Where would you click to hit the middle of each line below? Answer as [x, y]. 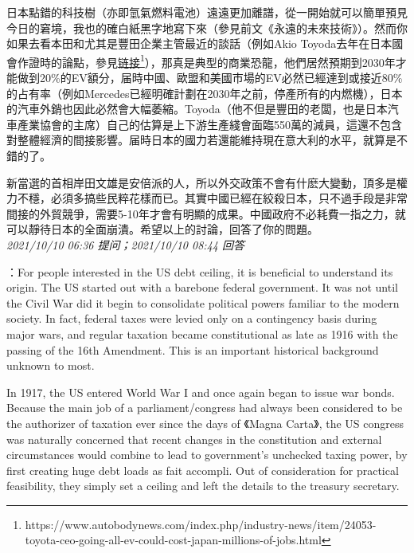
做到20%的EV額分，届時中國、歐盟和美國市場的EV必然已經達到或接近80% [210, 78]
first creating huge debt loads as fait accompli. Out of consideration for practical [203, 470]
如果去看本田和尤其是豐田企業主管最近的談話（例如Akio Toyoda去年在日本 [199, 43]
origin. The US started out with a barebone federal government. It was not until [202, 287]
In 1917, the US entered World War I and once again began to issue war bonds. [201, 392]
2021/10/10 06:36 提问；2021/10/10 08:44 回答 [125, 244]
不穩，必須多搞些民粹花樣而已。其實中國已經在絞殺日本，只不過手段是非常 [212, 198]
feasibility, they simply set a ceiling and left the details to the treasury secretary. [203, 486]
